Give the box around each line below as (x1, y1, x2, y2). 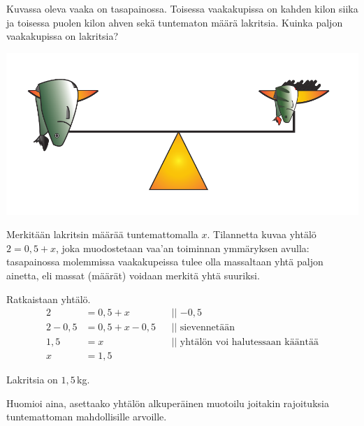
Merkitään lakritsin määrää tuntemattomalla (6, 227, 198, 242)
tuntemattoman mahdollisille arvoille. (6, 409, 167, 424)
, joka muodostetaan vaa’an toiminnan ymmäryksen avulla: (56, 240, 310, 255)
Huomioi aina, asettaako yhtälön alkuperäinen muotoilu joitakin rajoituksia (6, 395, 329, 410)
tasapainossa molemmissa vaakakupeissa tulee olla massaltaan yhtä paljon (6, 254, 323, 269)
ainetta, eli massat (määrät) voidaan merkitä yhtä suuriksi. (6, 267, 260, 282)
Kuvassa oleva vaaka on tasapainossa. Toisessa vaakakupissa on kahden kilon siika (6, 1, 358, 15)
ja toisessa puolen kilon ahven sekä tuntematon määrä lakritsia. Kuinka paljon (6, 15, 343, 29)
